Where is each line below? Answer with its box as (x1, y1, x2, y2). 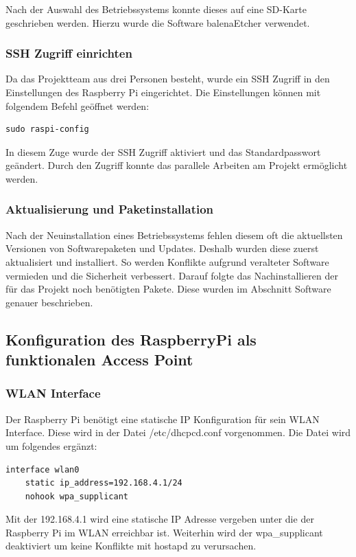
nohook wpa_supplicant (25, 491, 128, 501)
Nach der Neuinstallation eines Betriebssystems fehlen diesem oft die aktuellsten (5, 227, 343, 242)
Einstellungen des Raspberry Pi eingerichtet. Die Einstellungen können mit (5, 85, 321, 99)
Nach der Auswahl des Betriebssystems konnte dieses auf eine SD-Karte (5, 2, 307, 16)
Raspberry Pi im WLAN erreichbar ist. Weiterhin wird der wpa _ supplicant (5, 525, 323, 539)
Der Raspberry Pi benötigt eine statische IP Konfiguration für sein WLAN (5, 411, 320, 426)
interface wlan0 (5, 464, 80, 475)
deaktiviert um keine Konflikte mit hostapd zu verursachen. (5, 538, 257, 553)
